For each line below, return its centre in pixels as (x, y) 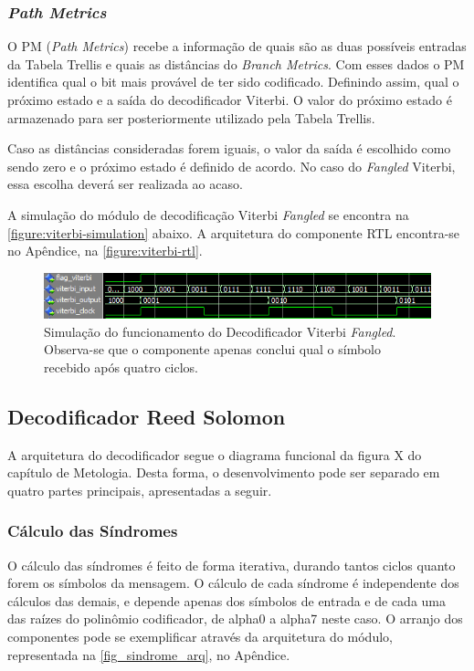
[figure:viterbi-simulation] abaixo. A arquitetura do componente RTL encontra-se (234, 232)
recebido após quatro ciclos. (121, 367)
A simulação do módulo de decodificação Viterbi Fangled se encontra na (208, 214)
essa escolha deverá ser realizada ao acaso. (125, 184)
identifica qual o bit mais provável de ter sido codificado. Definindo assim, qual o (233, 82)
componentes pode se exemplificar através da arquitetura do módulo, (200, 636)
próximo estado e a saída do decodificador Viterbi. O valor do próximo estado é (230, 100)
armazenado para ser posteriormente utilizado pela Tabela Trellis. (191, 117)
